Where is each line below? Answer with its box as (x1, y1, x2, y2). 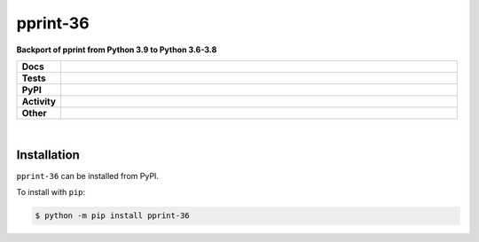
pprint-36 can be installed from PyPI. (16, 170, 160, 181)
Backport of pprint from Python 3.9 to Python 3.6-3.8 (16, 44, 217, 55)
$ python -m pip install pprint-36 (35, 211, 190, 221)
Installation (16, 147, 80, 162)
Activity (21, 95, 57, 107)
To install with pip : (16, 187, 86, 198)
